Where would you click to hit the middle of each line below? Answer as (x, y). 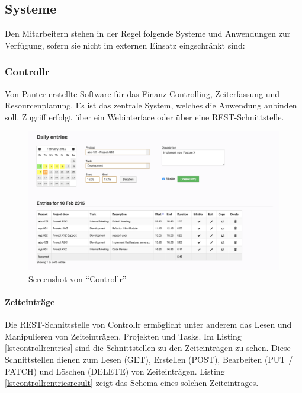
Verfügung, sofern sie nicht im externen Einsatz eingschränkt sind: (125, 45)
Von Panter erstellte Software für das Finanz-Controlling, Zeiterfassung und (142, 93)
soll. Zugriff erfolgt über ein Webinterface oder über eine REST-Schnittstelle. (144, 116)
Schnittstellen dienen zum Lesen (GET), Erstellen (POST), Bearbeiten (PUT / (149, 359)
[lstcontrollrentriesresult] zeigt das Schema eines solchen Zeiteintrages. (132, 383)
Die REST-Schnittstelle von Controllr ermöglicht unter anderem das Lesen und (148, 325)
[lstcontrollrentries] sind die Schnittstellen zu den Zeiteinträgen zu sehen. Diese (148, 348)
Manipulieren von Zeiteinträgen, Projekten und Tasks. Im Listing (123, 336)
